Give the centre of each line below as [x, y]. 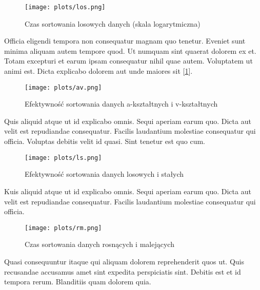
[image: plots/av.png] [63, 87]
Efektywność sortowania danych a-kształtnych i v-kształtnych [121, 104]
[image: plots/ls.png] [63, 158]
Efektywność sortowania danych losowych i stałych [104, 174]
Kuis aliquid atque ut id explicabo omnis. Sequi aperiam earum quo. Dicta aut [128, 191]
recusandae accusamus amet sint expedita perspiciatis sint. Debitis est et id [123, 271]
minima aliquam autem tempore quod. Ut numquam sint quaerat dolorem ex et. [130, 50]
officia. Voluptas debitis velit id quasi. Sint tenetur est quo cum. [105, 141]
